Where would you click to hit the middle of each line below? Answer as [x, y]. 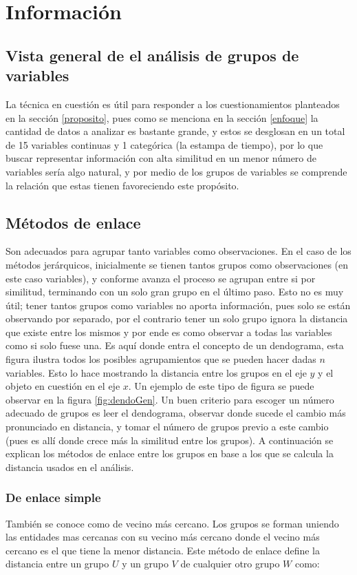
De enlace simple [53, 498]
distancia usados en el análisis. [70, 467]
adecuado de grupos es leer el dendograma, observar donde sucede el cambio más [176, 413]
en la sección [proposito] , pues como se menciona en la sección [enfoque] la [162, 117]
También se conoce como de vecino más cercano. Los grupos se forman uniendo [172, 523]
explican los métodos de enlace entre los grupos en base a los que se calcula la [170, 453]
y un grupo [145, 564]
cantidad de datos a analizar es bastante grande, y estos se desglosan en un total [175, 131]
